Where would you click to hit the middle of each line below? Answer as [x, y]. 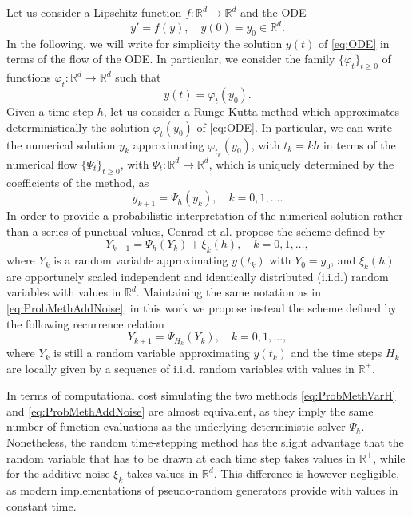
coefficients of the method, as [78, 182]
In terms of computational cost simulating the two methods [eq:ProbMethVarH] [201, 395]
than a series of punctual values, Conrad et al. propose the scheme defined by [196, 231]
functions [29, 77]
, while [389, 457]
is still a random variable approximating [152, 353]
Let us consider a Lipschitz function [94, 12]
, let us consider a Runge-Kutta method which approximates [252, 111]
